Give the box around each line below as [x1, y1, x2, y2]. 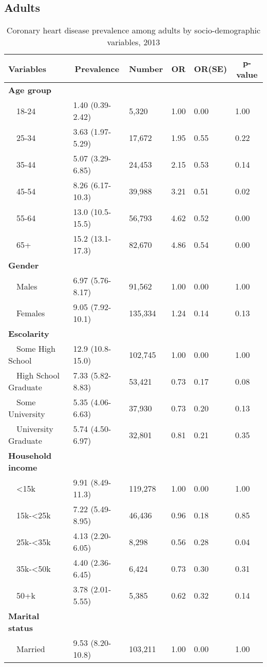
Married [16, 642, 45, 655]
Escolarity [8, 328, 49, 340]
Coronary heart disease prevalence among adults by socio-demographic [6, 24, 261, 37]
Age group [8, 84, 52, 96]
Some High [16, 342, 56, 355]
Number [129, 62, 163, 75]
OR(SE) [194, 62, 227, 75]
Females [16, 307, 45, 319]
